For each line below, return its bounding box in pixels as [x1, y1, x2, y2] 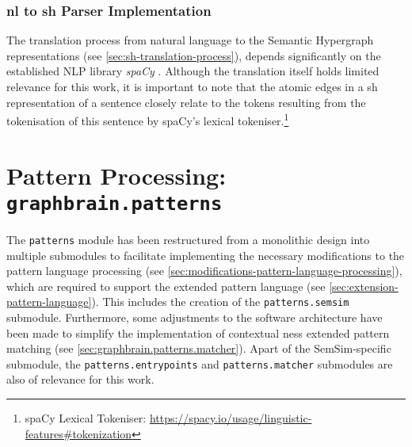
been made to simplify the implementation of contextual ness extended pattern [6, 324, 390, 341]
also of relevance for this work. [6, 371, 154, 388]
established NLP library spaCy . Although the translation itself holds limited [6, 63, 380, 79]
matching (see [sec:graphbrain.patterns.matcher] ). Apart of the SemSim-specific [6, 340, 391, 357]
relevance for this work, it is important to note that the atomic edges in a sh [6, 78, 378, 94]
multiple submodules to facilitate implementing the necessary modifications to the [6, 246, 405, 263]
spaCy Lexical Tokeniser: [25, 410, 147, 426]
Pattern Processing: [6, 159, 227, 191]
